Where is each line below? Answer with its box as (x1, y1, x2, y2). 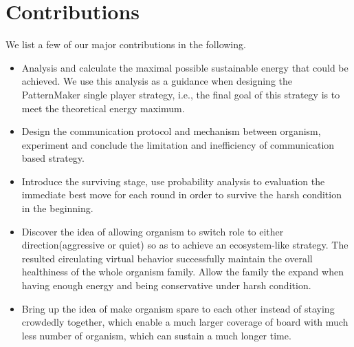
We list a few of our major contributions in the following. (5, 37, 246, 52)
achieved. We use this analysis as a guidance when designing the (21, 74, 293, 88)
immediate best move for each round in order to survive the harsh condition (21, 187, 342, 202)
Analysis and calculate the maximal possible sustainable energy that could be (21, 60, 349, 74)
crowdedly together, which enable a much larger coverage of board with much (21, 315, 349, 329)
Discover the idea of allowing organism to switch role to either (21, 224, 284, 238)
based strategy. (21, 151, 85, 165)
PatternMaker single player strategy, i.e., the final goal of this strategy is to (21, 87, 340, 101)
